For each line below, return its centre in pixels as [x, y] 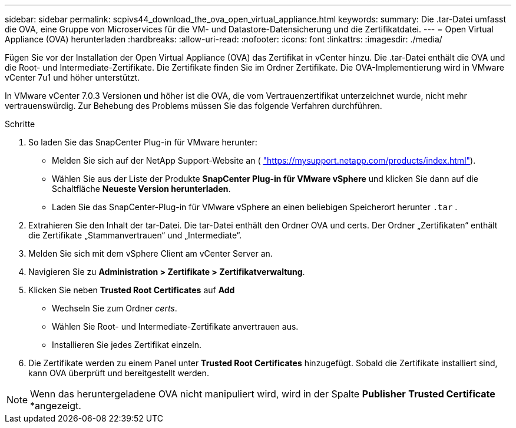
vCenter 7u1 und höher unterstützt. [72, 77]
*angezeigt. [56, 406]
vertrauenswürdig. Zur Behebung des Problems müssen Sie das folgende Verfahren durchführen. [193, 106]
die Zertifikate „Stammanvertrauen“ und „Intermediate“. [135, 235]
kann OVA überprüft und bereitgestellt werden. [119, 373]
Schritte [20, 124]
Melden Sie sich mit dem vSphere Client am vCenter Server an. [150, 253]
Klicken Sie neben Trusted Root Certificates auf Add [132, 290]
